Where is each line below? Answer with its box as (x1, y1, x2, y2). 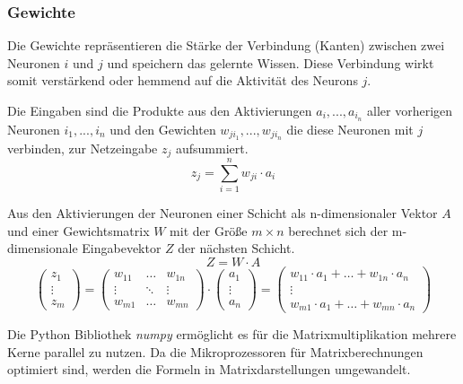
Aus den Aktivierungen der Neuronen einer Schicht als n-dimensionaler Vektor (7, 204, 438, 223)
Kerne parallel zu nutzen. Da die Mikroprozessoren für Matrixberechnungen (7, 342, 424, 361)
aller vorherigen (367, 101, 453, 119)
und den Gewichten (109, 119, 216, 138)
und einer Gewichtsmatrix (7, 221, 150, 240)
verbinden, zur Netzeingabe (7, 138, 158, 157)
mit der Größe (170, 221, 248, 240)
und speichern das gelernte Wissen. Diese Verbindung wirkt (107, 53, 434, 72)
